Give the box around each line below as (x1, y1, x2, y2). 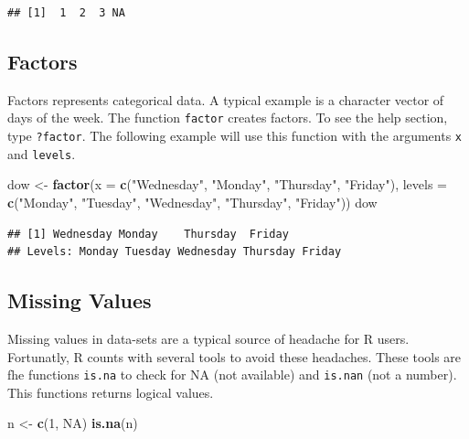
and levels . (7, 144, 76, 163)
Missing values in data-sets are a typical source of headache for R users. (7, 328, 410, 348)
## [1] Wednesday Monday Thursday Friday (7, 227, 289, 241)
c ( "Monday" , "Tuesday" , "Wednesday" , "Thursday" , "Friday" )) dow (7, 192, 378, 211)
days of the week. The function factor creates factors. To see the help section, (7, 108, 448, 127)
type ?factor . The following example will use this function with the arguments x (7, 126, 463, 145)
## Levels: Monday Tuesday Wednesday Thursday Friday (7, 245, 342, 259)
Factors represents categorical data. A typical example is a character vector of (7, 90, 444, 109)
